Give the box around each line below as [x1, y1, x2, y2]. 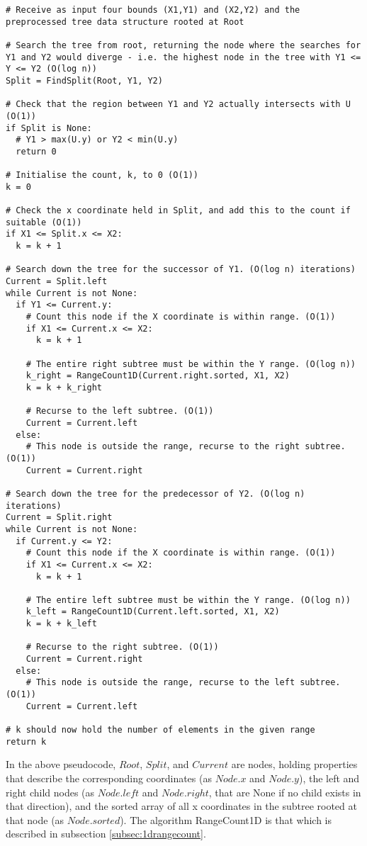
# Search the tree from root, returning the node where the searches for [6, 40, 361, 50]
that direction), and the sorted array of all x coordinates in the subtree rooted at [6, 799, 357, 813]
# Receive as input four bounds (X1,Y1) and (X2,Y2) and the [6, 5, 300, 15]
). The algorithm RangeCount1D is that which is [120, 812, 332, 827]
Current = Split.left [6, 276, 108, 287]
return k [6, 736, 47, 747]
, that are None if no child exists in [208, 784, 361, 799]
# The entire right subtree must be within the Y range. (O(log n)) [26, 359, 356, 369]
